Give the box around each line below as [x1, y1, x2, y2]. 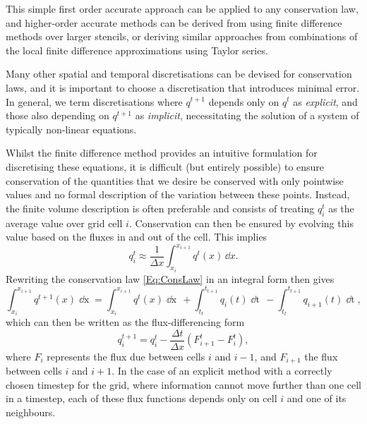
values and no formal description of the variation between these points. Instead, [6, 187, 350, 202]
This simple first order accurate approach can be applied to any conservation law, [6, 1, 359, 16]
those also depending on [6, 108, 109, 123]
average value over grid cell [6, 215, 123, 230]
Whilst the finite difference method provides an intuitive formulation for [6, 145, 318, 160]
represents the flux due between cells [47, 349, 205, 363]
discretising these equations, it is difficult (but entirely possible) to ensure [6, 159, 325, 174]
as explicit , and [293, 94, 358, 109]
